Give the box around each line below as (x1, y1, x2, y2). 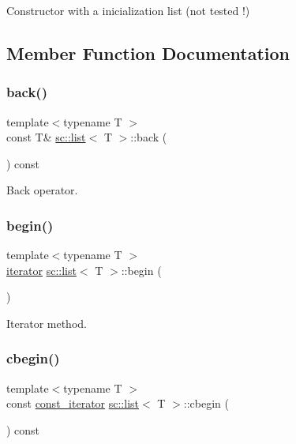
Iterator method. (6, 314, 87, 331)
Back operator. (6, 182, 78, 198)
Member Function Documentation (6, 40, 290, 65)
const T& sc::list (6, 129, 86, 145)
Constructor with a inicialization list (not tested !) (6, 2, 250, 18)
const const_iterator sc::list (6, 395, 140, 412)
